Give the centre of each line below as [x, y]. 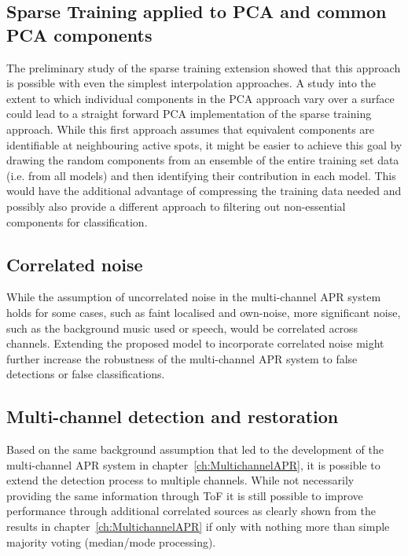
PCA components [79, 34]
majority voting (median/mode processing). [111, 541]
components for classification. [77, 221]
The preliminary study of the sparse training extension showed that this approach [204, 67]
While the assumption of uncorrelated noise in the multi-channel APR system [194, 297]
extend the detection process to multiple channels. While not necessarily [180, 480]
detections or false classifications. [86, 374]
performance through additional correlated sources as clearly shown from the [191, 511]
